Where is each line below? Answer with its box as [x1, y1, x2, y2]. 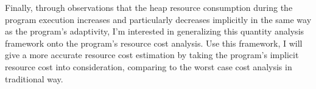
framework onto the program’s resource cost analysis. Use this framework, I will [5, 36, 303, 49]
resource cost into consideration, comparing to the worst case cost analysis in [5, 60, 292, 73]
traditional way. [5, 72, 63, 85]
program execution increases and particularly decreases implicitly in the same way [5, 13, 312, 25]
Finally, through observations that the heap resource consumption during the [5, 1, 293, 13]
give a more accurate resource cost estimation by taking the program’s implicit [5, 48, 299, 61]
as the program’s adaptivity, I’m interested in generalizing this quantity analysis [5, 25, 304, 38]
